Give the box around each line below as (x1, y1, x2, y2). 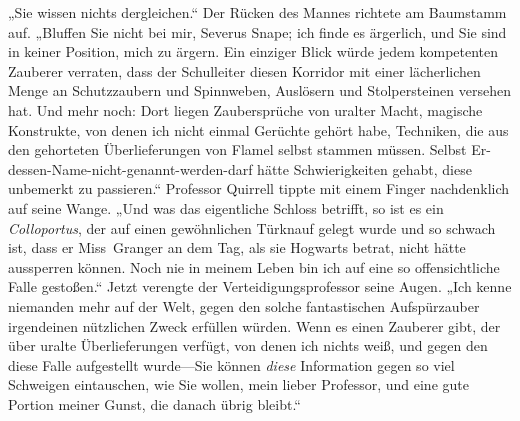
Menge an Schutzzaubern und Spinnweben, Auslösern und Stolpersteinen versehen (8, 80, 511, 101)
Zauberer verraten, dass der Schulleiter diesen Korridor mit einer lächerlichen (8, 60, 481, 81)
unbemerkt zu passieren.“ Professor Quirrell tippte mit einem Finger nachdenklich (8, 178, 510, 199)
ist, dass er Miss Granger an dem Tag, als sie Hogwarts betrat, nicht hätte (8, 237, 466, 258)
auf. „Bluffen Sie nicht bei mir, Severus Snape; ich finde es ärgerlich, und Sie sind (8, 21, 507, 42)
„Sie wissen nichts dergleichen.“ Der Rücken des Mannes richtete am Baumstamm (8, 2, 507, 22)
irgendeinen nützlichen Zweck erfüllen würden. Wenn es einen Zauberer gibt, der (8, 315, 501, 336)
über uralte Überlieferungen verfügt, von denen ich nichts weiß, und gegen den (8, 335, 488, 356)
